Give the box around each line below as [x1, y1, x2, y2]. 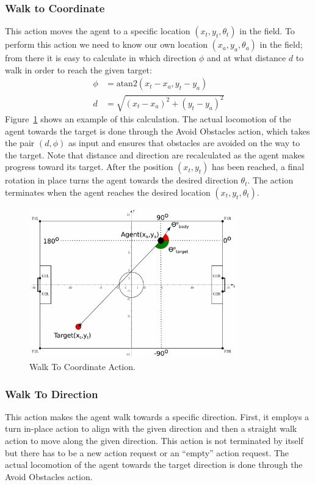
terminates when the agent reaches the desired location [5, 185, 211, 198]
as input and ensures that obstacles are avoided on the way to [68, 136, 300, 149]
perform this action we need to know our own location [5, 38, 208, 51]
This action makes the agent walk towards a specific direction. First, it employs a [5, 410, 310, 423]
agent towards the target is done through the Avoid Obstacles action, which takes [5, 124, 310, 137]
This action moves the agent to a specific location [5, 24, 190, 37]
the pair [5, 136, 35, 149]
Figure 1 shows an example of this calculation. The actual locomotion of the [5, 113, 291, 125]
